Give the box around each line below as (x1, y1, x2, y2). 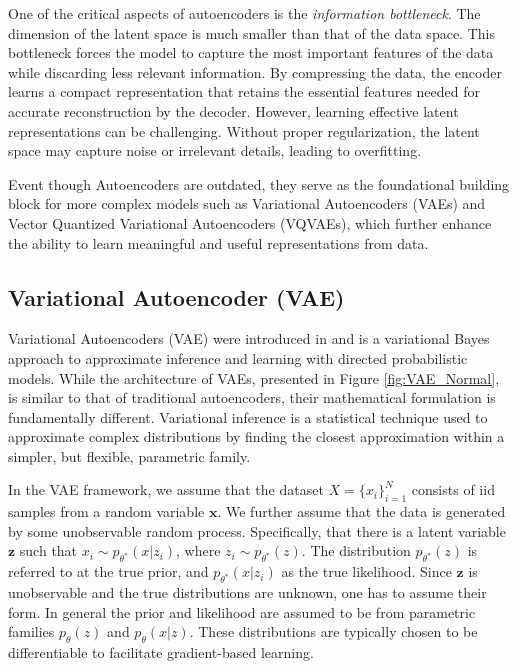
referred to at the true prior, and (8, 561, 209, 582)
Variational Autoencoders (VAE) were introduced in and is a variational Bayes (8, 328, 490, 349)
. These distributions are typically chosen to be (189, 621, 478, 642)
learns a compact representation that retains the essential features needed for (8, 81, 480, 102)
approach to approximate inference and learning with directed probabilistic (8, 347, 468, 368)
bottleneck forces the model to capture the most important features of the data (8, 42, 494, 63)
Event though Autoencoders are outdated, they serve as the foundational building (8, 173, 510, 194)
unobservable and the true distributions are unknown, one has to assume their (8, 582, 487, 603)
